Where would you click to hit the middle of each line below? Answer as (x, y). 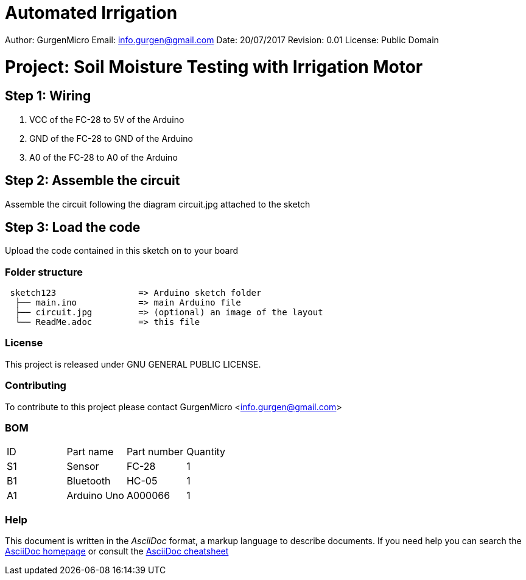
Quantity (206, 452)
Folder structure (44, 272)
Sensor (83, 466)
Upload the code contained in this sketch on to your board (121, 251)
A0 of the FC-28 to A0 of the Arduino (103, 157)
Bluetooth (89, 481)
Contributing (36, 386)
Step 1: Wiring (48, 96)
